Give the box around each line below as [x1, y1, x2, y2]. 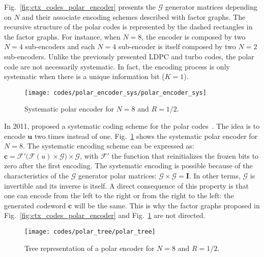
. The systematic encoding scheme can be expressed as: [22, 140, 194, 151]
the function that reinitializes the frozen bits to [111, 150, 259, 161]
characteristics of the [4, 170, 69, 180]
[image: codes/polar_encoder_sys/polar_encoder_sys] [24, 89, 207, 96]
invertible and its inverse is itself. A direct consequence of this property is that [4, 180, 249, 191]
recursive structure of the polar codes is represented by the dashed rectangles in [4, 21, 253, 32]
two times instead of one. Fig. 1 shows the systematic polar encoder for [34, 130, 258, 141]
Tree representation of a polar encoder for [24, 242, 155, 253]
